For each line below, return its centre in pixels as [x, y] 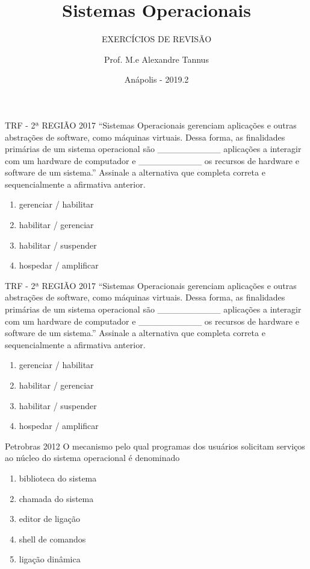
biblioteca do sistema [58, 478]
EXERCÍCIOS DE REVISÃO [157, 39]
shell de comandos [52, 539]
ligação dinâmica [50, 559]
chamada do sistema [56, 498]
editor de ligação [49, 519]
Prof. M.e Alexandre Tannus [157, 59]
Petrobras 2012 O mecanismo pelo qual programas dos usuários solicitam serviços [155, 446]
